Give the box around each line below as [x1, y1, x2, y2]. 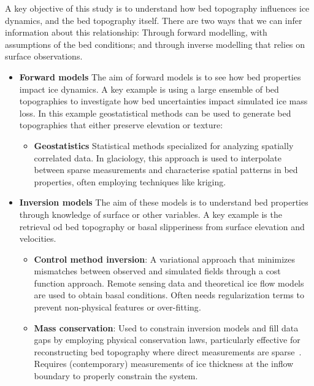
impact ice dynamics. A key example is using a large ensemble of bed [19, 82, 279, 95]
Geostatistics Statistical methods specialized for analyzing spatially [34, 139, 294, 152]
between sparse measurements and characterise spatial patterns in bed [34, 163, 298, 176]
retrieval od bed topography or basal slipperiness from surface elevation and [19, 220, 305, 233]
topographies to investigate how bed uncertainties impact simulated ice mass [19, 95, 308, 107]
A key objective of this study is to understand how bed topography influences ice [5, 2, 310, 14]
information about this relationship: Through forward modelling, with [5, 26, 267, 39]
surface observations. [5, 50, 83, 63]
